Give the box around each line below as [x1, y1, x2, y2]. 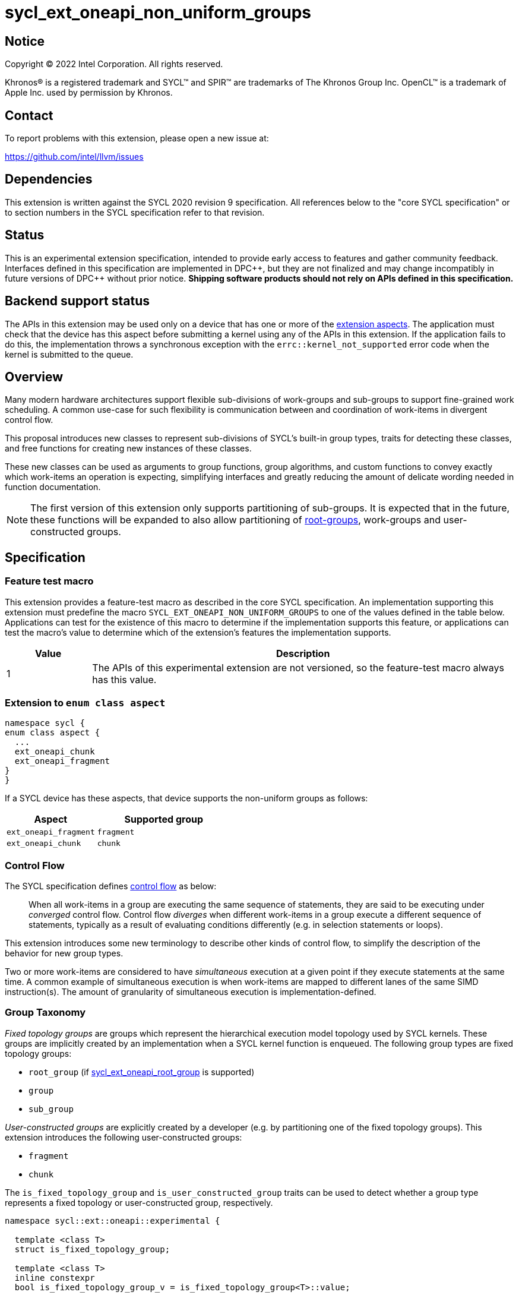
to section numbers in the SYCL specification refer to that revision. [5, 207, 265, 217]
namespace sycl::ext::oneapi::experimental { [5, 1215, 220, 1225]
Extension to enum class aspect [5, 696, 166, 709]
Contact [5, 108, 53, 123]
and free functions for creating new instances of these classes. [5, 443, 252, 454]
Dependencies [5, 172, 93, 187]
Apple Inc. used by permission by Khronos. [5, 87, 173, 98]
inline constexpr [14, 1272, 95, 1283]
